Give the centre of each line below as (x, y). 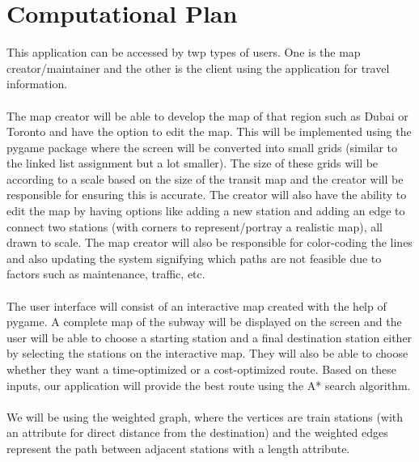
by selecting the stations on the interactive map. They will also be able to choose (207, 353)
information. (37, 84)
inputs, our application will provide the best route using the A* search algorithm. (209, 385)
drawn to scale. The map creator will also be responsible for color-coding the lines (209, 242)
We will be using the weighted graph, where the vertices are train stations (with (205, 416)
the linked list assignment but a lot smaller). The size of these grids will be (193, 163)
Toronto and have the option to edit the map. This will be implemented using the (209, 131)
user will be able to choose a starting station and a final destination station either (209, 337)
